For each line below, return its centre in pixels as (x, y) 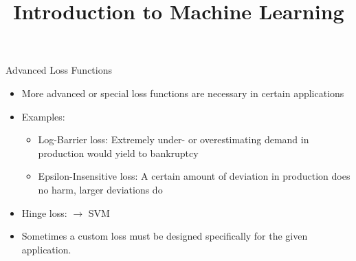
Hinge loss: (44, 212)
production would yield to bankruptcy (118, 153)
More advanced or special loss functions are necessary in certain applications (183, 93)
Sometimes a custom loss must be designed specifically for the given (165, 236)
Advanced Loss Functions (59, 70)
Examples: (43, 116)
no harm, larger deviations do (100, 189)
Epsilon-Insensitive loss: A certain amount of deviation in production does (194, 176)
